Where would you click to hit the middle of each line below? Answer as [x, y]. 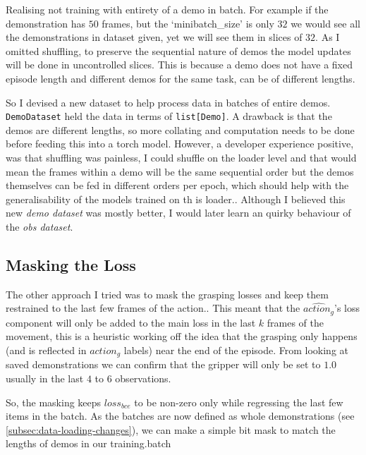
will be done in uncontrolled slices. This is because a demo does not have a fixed [179, 65]
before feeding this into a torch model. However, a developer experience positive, [180, 144]
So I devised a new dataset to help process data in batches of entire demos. [168, 102]
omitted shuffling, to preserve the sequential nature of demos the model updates [178, 50]
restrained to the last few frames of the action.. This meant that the [153, 308]
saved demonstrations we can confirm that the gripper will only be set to [163, 364]
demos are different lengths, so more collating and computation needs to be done [180, 129]
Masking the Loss [71, 264]
